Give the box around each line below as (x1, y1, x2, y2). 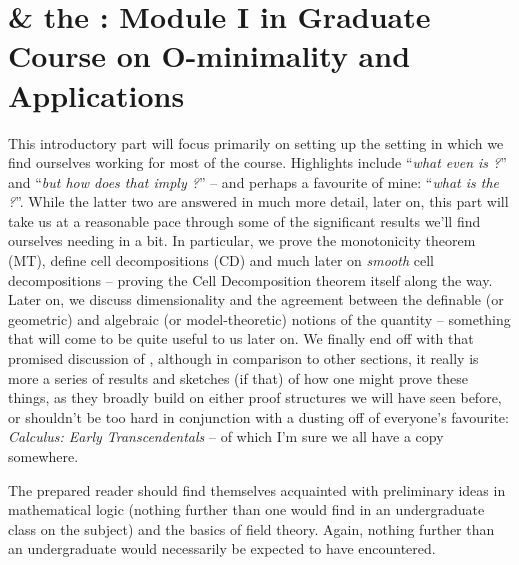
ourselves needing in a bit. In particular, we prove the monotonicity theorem (8, 230, 476, 251)
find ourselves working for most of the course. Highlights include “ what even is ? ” (8, 152, 507, 173)
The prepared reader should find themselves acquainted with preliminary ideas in (8, 479, 506, 500)
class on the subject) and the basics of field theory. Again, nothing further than (8, 518, 495, 539)
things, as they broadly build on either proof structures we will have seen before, (8, 387, 502, 408)
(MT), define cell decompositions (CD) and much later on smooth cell (8, 250, 435, 271)
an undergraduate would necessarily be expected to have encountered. (8, 538, 436, 559)
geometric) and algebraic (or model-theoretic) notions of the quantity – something (8, 308, 511, 329)
